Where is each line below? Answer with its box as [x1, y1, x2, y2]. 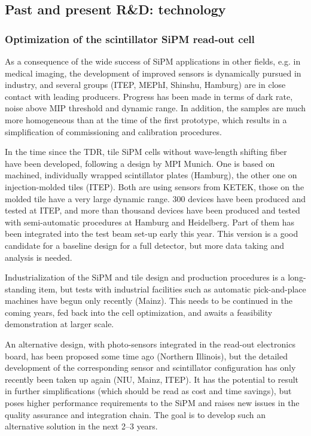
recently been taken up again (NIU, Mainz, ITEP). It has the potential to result [5, 373, 299, 385]
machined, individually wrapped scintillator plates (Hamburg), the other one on [5, 169, 297, 181]
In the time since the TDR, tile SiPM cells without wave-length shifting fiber [5, 145, 287, 158]
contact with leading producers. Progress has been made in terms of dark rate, [5, 90, 293, 102]
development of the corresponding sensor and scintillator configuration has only [5, 361, 296, 374]
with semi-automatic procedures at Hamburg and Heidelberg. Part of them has [5, 215, 295, 228]
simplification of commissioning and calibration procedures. [5, 125, 222, 138]
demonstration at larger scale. [5, 318, 114, 330]
